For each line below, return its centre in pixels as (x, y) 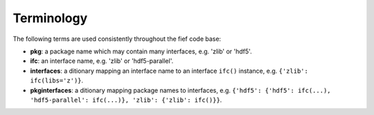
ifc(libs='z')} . (57, 80)
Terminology (50, 18)
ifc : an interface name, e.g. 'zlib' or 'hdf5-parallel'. (102, 61)
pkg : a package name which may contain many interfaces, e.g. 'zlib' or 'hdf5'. (141, 51)
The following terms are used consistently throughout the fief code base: (117, 39)
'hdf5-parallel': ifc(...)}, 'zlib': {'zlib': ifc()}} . (126, 100)
